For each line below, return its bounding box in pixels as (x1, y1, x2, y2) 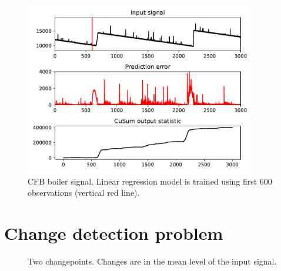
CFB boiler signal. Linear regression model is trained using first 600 (28, 175, 272, 187)
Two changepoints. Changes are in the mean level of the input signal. (28, 255, 277, 267)
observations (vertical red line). (28, 186, 140, 199)
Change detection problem (4, 221, 223, 245)
